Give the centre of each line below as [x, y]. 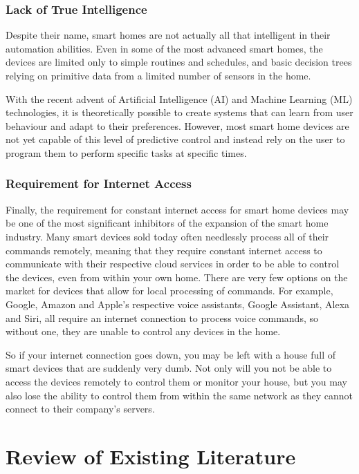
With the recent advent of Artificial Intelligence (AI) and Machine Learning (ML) [179, 98]
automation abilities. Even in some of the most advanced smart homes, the [164, 48]
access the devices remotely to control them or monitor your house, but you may [176, 381]
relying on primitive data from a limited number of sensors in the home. [158, 75]
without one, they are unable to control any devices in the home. [143, 331]
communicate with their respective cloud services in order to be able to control [173, 264]
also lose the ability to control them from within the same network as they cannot [179, 395]
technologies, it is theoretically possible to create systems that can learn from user [179, 112]
